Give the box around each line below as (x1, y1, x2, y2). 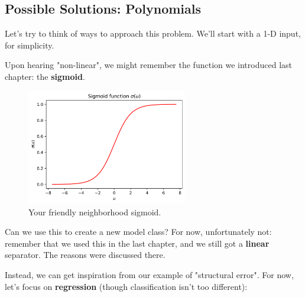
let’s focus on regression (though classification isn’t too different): (5, 280, 248, 292)
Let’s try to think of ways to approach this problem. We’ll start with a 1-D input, (5, 27, 301, 40)
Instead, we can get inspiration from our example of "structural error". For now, (5, 268, 294, 280)
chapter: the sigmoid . (5, 70, 85, 82)
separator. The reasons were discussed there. (5, 248, 166, 261)
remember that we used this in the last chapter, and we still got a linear (5, 237, 270, 249)
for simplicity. (5, 38, 54, 51)
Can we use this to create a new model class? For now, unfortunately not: (5, 225, 272, 238)
